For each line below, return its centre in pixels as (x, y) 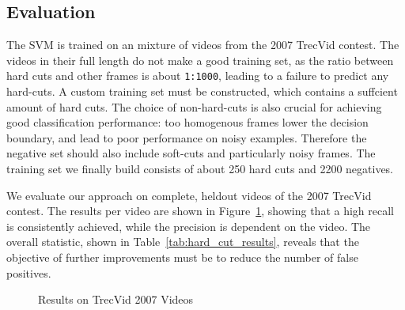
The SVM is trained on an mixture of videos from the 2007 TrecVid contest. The (203, 45)
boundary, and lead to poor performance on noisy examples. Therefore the (187, 137)
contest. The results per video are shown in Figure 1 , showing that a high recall (200, 211)
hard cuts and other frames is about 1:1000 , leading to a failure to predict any (198, 76)
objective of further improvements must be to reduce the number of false (182, 257)
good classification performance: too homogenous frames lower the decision (187, 122)
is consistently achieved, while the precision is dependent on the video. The (189, 226)
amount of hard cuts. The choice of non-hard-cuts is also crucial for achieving (194, 106)
